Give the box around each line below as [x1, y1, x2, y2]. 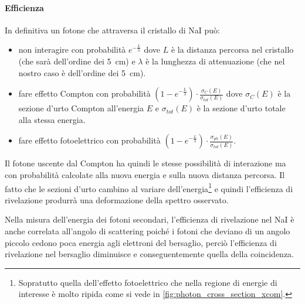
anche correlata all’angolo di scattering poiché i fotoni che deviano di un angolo [5, 224, 290, 237]
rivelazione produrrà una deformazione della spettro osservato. [5, 193, 229, 206]
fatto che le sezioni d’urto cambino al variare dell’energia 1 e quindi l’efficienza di [5, 180, 293, 194]
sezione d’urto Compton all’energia [18, 102, 144, 114]
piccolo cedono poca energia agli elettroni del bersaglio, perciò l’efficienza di [5, 236, 277, 248]
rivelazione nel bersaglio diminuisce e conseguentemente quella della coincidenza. [5, 248, 294, 260]
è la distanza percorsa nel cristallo [171, 43, 294, 56]
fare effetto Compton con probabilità [18, 87, 151, 100]
